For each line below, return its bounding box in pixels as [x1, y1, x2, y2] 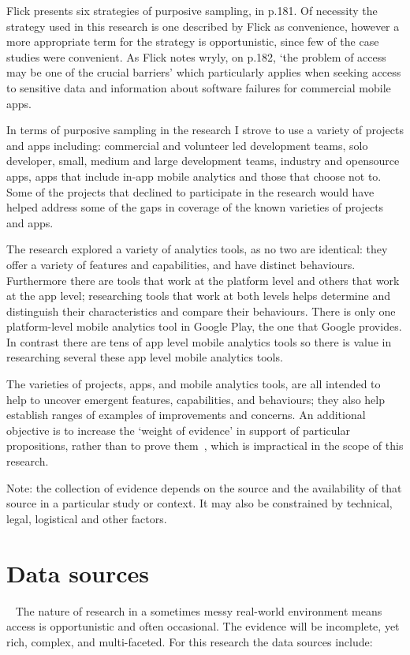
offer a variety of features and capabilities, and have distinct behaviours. [6, 256, 356, 272]
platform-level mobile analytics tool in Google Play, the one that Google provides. [6, 318, 402, 335]
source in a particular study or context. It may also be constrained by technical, [6, 495, 393, 511]
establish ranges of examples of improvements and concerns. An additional [6, 406, 366, 423]
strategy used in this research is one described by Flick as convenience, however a [6, 17, 400, 34]
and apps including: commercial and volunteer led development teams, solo [6, 137, 368, 153]
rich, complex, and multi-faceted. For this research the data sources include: [6, 633, 373, 649]
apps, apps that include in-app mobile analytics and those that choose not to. [6, 167, 382, 184]
